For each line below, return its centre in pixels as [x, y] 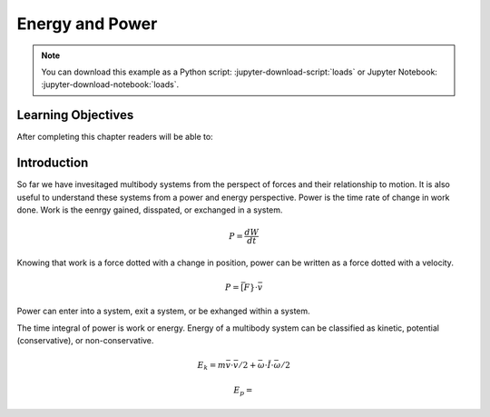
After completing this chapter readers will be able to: [115, 137]
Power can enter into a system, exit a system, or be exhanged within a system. [163, 311]
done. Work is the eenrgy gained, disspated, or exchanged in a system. [150, 210]
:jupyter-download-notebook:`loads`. [110, 84]
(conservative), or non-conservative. [85, 340]
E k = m [212, 366]
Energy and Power [87, 24]
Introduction [53, 163]
